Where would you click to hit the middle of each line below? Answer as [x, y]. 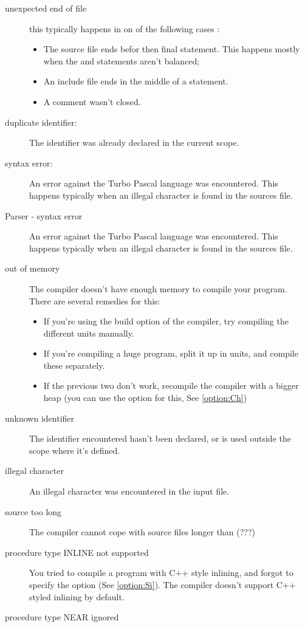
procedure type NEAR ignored [62, 617]
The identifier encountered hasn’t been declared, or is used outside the [160, 438]
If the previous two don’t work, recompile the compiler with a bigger [171, 385]
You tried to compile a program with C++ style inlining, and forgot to [161, 573]
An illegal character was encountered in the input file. [129, 491]
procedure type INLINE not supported [77, 552]
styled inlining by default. [77, 596]
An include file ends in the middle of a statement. [136, 81]
